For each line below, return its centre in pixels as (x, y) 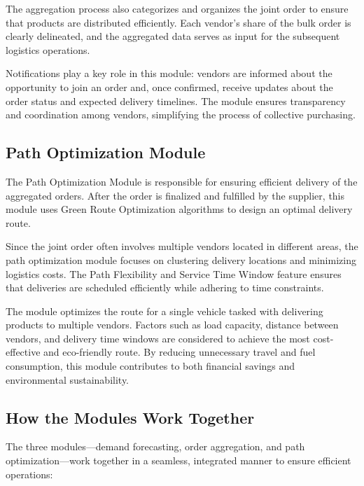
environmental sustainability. (68, 379)
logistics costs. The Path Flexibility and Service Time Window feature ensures (174, 273)
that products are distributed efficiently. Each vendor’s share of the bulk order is (178, 22)
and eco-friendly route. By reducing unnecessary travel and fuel (180, 352)
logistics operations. (48, 49)
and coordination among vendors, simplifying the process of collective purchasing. (181, 114)
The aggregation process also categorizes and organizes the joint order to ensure (177, 8)
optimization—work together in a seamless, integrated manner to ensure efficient (178, 460)
